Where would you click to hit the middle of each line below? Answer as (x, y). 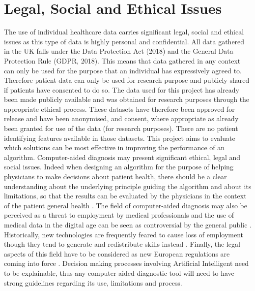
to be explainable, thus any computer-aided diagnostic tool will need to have (119, 273)
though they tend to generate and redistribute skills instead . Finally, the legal (122, 244)
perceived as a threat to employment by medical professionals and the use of (119, 215)
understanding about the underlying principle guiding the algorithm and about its (128, 186)
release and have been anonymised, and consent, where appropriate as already (121, 118)
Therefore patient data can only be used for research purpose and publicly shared (127, 80)
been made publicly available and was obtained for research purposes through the (127, 99)
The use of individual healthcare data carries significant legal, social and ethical (124, 32)
